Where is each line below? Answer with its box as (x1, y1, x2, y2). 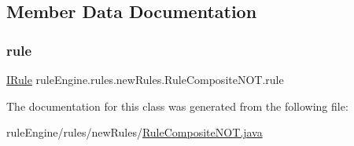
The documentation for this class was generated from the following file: (6, 97, 348, 114)
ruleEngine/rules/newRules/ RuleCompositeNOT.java (6, 124, 263, 141)
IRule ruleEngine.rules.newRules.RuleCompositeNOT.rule (6, 71, 284, 87)
